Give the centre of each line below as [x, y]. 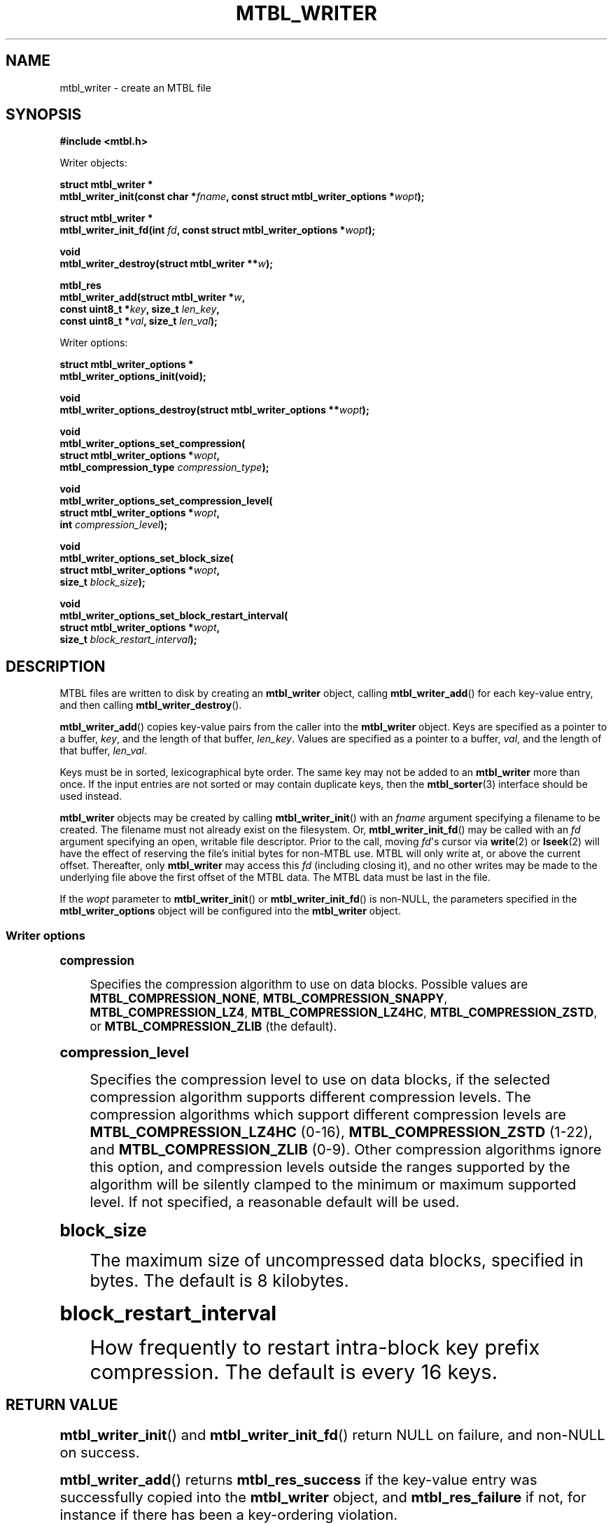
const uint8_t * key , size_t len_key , [140, 309]
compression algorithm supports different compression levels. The [310, 1097]
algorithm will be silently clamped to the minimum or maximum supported [333, 1185]
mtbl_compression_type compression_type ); [164, 467]
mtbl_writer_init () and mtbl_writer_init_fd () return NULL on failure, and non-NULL [332, 1434]
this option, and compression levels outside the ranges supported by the [330, 1167]
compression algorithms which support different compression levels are [328, 1115]
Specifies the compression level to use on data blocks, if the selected [320, 1080]
